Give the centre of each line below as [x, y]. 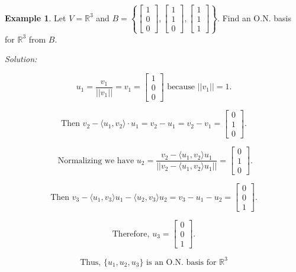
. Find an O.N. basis [254, 17]
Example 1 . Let [36, 17]
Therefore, [131, 234]
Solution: [21, 59]
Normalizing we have [96, 161]
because [181, 87]
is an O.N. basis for [181, 262]
